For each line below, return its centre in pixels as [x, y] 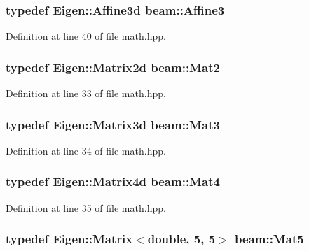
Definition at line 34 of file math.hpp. [86, 150]
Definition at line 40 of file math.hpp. [86, 36]
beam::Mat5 [269, 239]
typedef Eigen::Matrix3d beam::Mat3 [113, 124]
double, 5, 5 [181, 239]
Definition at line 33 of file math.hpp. [86, 93]
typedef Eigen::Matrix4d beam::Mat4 [113, 181]
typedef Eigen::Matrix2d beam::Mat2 [113, 67]
